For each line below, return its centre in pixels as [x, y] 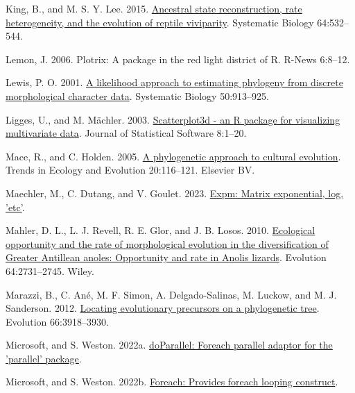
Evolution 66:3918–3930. [57, 321]
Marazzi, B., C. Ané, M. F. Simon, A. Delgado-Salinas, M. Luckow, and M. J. [171, 294]
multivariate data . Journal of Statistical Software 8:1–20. [126, 133]
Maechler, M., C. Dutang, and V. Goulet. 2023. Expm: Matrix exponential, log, [175, 193]
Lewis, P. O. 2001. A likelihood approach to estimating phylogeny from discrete [174, 82]
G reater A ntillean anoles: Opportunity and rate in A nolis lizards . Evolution [166, 257]
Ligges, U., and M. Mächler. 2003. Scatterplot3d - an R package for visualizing [173, 119]
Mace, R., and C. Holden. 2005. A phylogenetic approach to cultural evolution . [173, 156]
